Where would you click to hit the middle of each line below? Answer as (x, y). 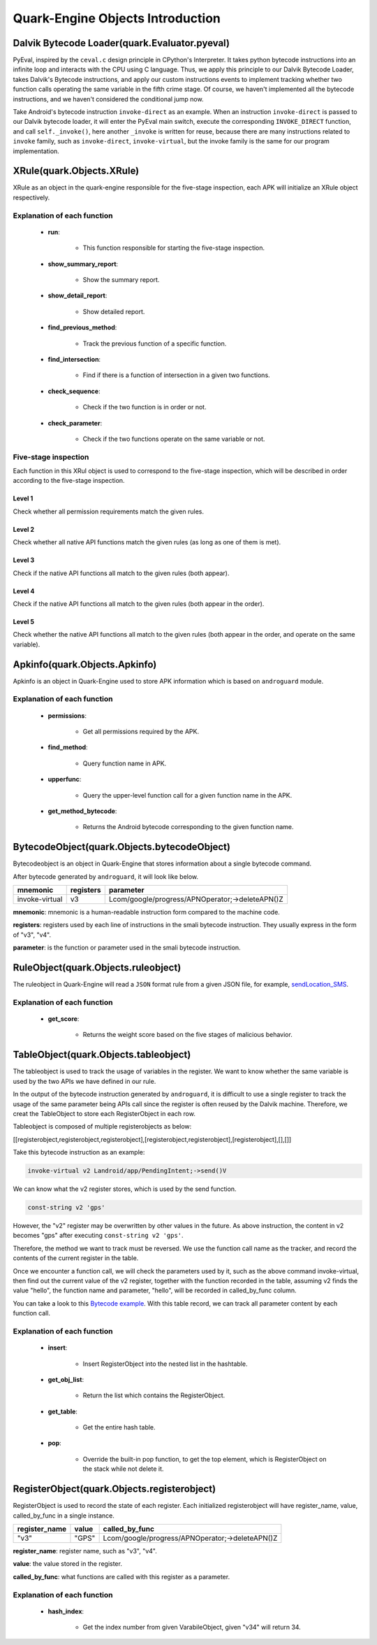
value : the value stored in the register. (67, 1564)
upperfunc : (65, 779)
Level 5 (24, 622)
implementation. (36, 151)
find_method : (68, 747)
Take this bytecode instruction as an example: (79, 1152)
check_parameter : (75, 423)
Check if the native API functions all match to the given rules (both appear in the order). (139, 604)
